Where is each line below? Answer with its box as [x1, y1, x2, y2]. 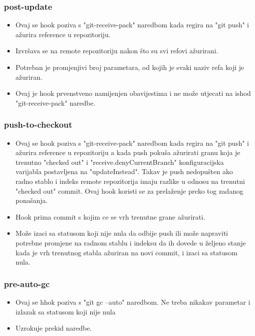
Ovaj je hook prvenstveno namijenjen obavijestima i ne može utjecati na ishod [15, 88, 251, 98]
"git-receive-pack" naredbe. [15, 97, 96, 108]
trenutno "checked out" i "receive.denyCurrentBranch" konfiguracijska [15, 157, 224, 167]
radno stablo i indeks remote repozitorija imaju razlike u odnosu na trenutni [15, 176, 245, 186]
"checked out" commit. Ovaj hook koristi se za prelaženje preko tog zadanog [15, 185, 243, 196]
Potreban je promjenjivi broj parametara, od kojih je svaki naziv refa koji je [15, 62, 244, 72]
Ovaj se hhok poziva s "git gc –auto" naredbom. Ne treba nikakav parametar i [15, 296, 251, 307]
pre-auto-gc [4, 277, 50, 290]
